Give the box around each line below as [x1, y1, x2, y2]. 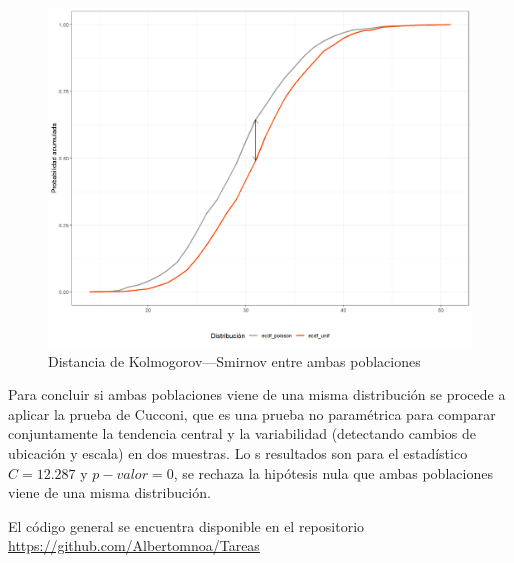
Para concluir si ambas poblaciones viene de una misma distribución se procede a [8, 384, 506, 405]
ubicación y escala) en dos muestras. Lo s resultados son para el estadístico [8, 443, 468, 464]
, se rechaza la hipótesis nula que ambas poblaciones [173, 462, 493, 483]
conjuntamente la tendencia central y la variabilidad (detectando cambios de [8, 423, 476, 444]
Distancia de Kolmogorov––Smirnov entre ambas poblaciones [48, 350, 421, 371]
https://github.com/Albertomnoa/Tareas [8, 535, 260, 556]
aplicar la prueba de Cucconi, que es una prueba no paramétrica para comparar [8, 403, 496, 424]
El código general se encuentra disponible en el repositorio [8, 515, 365, 536]
